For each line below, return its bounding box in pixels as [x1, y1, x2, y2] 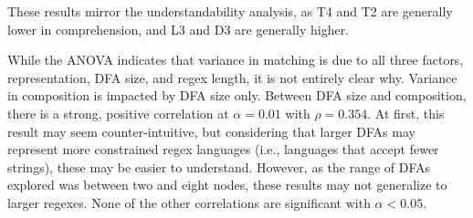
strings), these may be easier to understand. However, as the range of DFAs [7, 157, 431, 176]
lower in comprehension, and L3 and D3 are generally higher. [7, 19, 350, 38]
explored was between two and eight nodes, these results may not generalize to [7, 175, 447, 194]
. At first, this [367, 103, 445, 122]
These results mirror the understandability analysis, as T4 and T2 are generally [7, 2, 453, 20]
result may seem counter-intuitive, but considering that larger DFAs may [7, 121, 415, 140]
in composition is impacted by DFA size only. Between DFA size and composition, [7, 86, 467, 105]
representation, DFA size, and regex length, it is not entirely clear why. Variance [7, 67, 457, 87]
